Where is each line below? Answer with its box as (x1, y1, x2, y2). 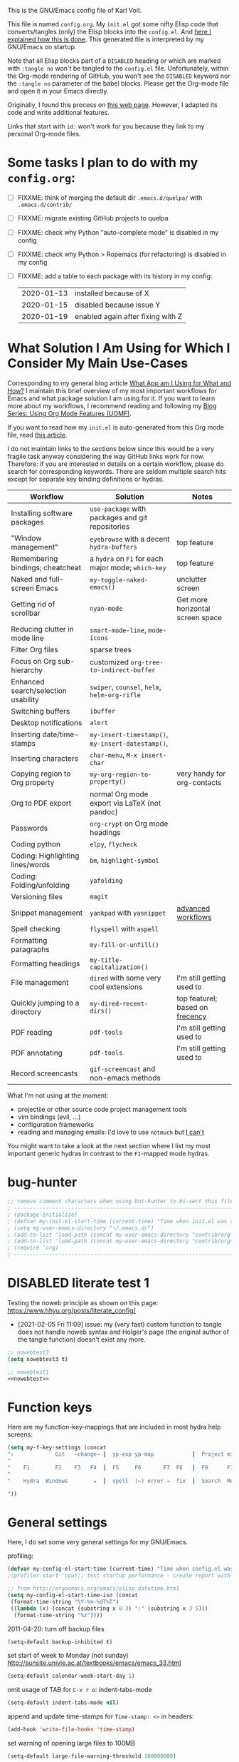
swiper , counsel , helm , (90, 682, 161, 692)
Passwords (11, 824, 48, 834)
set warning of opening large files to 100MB (7, 1739, 135, 1748)
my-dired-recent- (90, 1000, 149, 1008)
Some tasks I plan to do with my (7, 155, 198, 171)
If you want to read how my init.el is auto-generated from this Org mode (7, 423, 225, 432)
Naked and (11, 574, 48, 584)
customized (90, 657, 129, 667)
